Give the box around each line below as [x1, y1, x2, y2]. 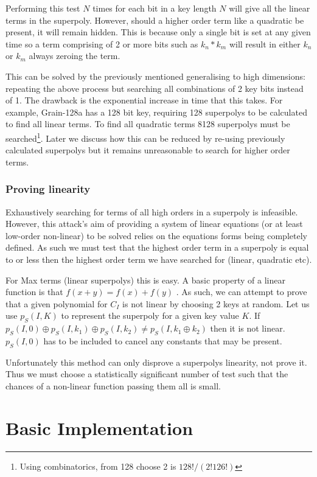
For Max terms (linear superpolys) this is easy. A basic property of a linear [5, 273, 285, 286]
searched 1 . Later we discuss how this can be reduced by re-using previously [5, 130, 285, 144]
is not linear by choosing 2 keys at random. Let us [122, 297, 310, 310]
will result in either [229, 37, 301, 50]
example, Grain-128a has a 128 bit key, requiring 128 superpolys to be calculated [5, 105, 307, 118]
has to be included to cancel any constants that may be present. [43, 334, 282, 347]
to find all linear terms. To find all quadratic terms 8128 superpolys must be [5, 117, 290, 130]
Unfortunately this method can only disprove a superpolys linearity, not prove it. [5, 355, 307, 368]
